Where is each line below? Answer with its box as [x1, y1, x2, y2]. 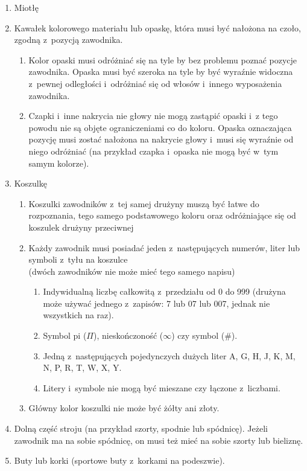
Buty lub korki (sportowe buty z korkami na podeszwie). [14, 454, 225, 467]
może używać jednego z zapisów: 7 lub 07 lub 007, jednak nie [43, 296, 270, 309]
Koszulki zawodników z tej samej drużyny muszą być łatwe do [28, 197, 259, 210]
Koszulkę [14, 177, 47, 190]
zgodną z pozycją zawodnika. [14, 33, 123, 46]
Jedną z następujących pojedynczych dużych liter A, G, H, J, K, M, [43, 349, 296, 362]
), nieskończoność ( [93, 329, 163, 342]
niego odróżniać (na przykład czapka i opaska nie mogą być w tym [28, 144, 279, 157]
